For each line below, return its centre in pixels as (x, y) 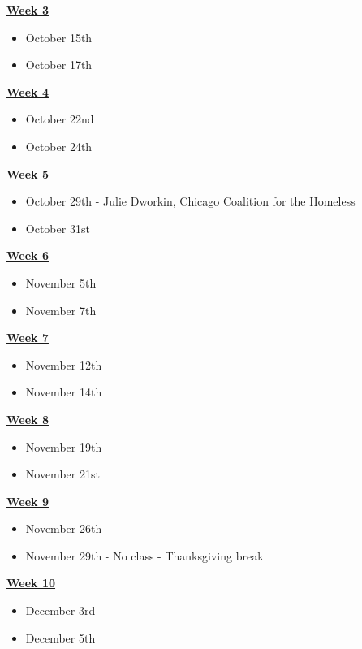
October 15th (59, 37)
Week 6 (28, 255)
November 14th (64, 392)
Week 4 (28, 91)
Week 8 (28, 419)
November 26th (64, 528)
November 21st (62, 474)
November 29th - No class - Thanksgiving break (144, 555)
